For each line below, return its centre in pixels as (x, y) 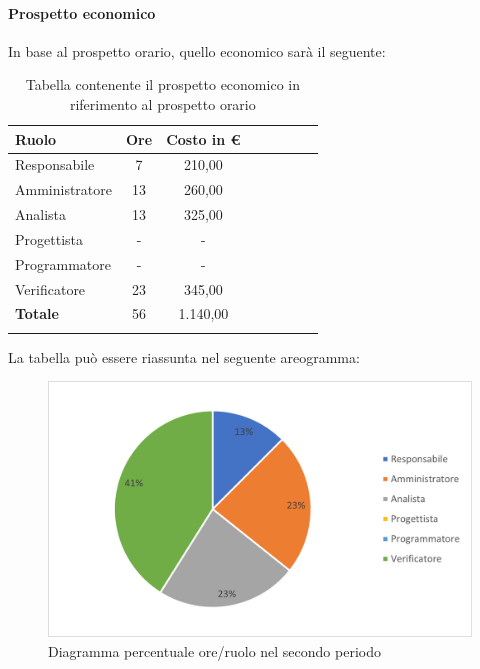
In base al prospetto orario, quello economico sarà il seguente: (197, 50)
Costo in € (203, 138)
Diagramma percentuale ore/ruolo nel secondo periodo (214, 650)
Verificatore (50, 288)
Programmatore (63, 263)
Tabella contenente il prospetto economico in (162, 84)
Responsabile (55, 164)
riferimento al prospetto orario (162, 103)
